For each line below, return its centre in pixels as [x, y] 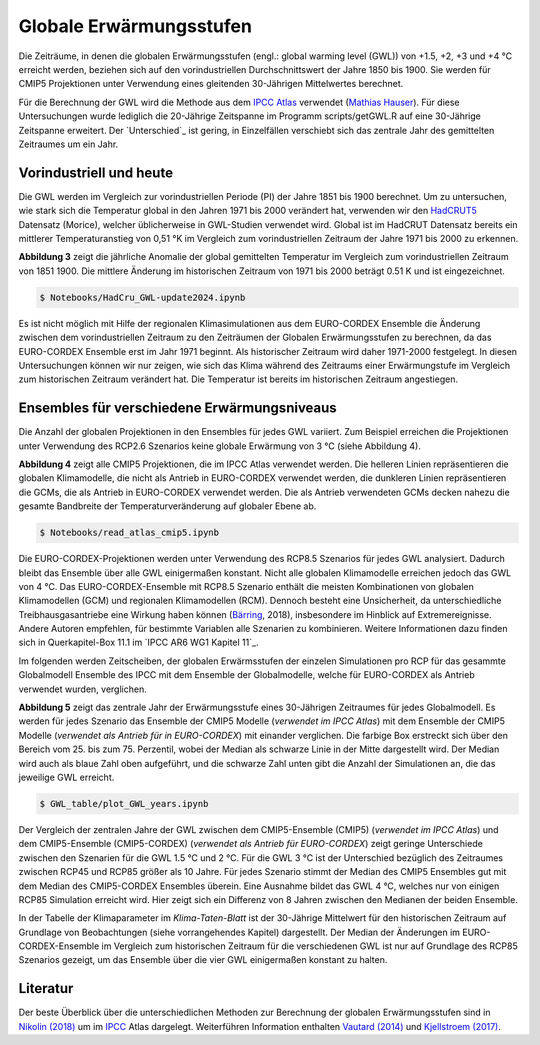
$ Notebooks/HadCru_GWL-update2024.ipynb [142, 297]
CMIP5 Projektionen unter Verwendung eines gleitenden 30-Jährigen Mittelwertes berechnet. [211, 84]
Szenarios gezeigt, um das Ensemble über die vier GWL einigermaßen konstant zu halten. [203, 960]
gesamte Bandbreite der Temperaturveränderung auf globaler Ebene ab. [167, 506]
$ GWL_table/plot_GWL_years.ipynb [124, 803]
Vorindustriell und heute [96, 172]
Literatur [46, 988]
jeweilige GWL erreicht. [66, 777]
